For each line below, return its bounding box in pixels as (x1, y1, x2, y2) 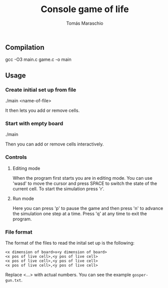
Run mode (12, 195, 34, 201)
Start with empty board (5, 120, 64, 127)
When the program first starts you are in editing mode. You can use (12, 175, 153, 181)
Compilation (5, 43, 44, 51)
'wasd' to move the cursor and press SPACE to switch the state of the (12, 180, 157, 186)
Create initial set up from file (5, 86, 77, 93)
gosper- (132, 272, 148, 277)
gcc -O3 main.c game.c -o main (5, 56, 72, 62)
